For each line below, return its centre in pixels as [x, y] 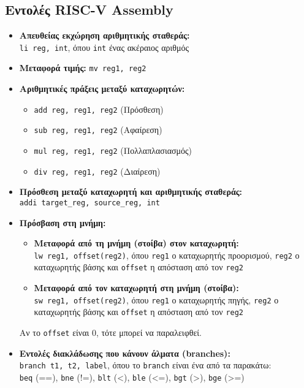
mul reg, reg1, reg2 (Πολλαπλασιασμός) [113, 150]
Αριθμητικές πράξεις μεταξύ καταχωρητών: [102, 89]
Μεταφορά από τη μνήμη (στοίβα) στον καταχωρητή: [136, 243]
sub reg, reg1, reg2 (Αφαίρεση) [98, 130]
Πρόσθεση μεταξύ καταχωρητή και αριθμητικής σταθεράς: [131, 192]
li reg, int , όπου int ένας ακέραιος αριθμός [104, 47]
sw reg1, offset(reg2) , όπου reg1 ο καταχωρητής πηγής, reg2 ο [156, 299]
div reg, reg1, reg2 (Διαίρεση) [97, 171]
